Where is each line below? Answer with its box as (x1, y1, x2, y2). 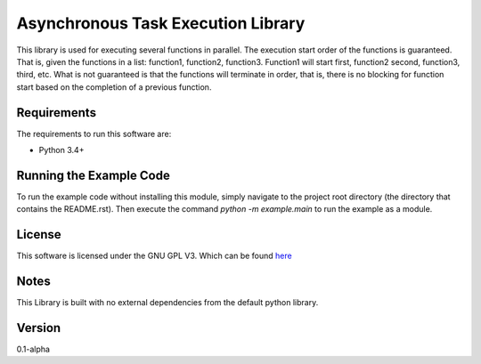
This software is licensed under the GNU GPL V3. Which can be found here (16, 250, 293, 262)
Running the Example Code (16, 167, 171, 182)
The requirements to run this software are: (16, 128, 172, 139)
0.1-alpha (16, 344, 51, 355)
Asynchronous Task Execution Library (16, 13, 306, 33)
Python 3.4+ (38, 145, 85, 156)
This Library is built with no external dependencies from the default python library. (16, 297, 319, 308)
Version (16, 320, 61, 336)
